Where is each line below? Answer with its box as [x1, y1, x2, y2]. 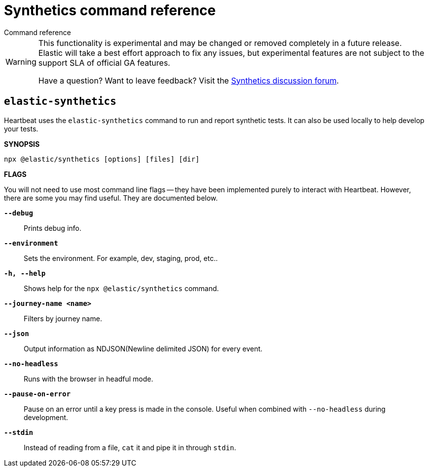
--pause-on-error [4, 389, 71, 398]
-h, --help [4, 269, 46, 277]
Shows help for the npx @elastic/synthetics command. [24, 284, 219, 293]
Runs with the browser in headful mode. [24, 374, 154, 383]
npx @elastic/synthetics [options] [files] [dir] [4, 155, 200, 163]
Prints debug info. [24, 223, 81, 232]
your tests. [4, 124, 39, 133]
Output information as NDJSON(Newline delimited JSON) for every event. [24, 344, 263, 353]
